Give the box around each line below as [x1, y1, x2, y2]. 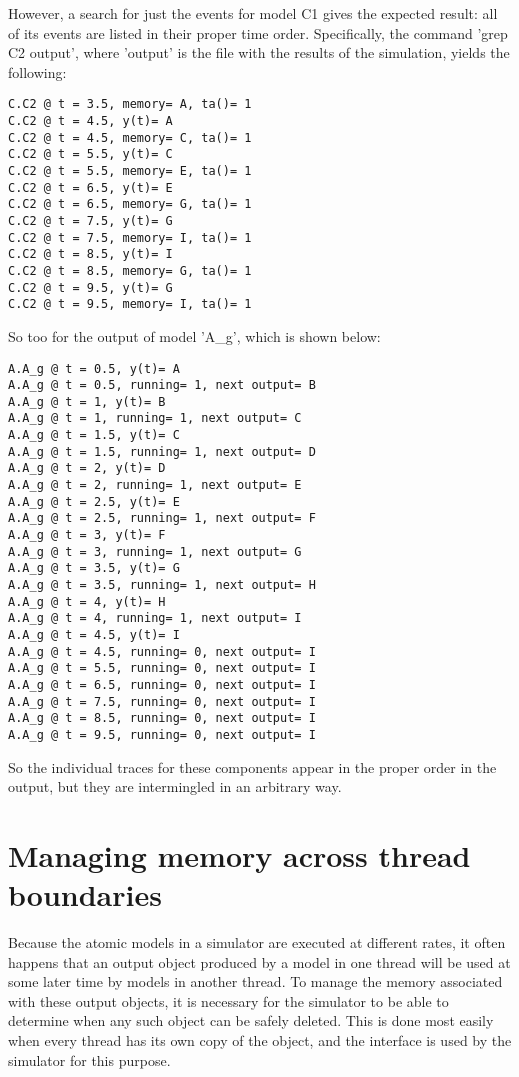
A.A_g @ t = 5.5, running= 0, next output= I [8, 661, 316, 676]
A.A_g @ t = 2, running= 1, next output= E [8, 478, 302, 493]
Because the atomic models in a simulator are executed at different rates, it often [8, 932, 506, 953]
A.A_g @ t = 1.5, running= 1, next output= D [8, 444, 316, 459]
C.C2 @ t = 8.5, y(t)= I [8, 247, 173, 262]
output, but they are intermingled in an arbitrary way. [8, 776, 342, 797]
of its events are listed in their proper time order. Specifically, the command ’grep [8, 22, 508, 43]
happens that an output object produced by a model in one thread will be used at [8, 951, 511, 972]
